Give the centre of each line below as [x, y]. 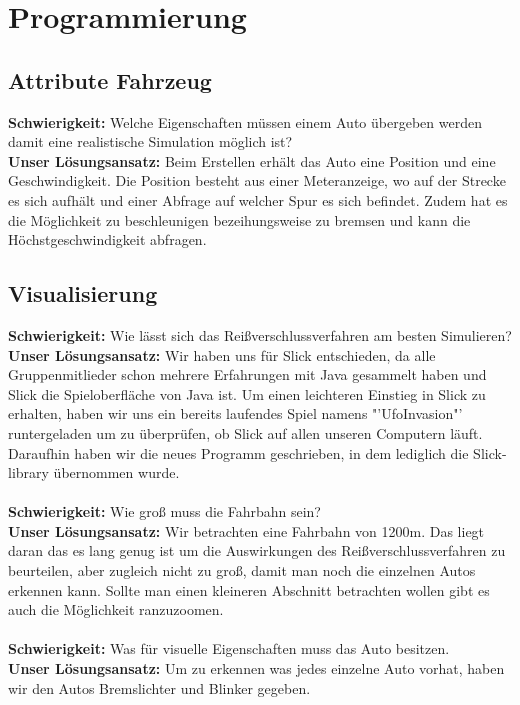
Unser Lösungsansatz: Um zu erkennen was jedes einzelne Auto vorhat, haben [256, 668]
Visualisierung [83, 293]
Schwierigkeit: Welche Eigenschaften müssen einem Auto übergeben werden [245, 121]
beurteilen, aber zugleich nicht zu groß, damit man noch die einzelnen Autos [242, 570]
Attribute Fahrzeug [110, 79]
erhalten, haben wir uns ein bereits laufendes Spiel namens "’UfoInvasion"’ [235, 413]
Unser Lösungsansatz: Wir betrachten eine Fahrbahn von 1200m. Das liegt [246, 530]
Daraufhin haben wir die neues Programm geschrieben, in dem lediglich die [238, 452]
